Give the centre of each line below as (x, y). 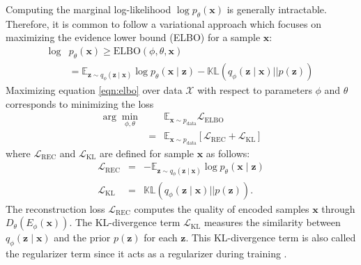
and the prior (82, 238)
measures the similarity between (272, 222)
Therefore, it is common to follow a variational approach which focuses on (164, 23)
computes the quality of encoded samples (222, 208)
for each (161, 238)
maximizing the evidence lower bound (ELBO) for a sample (133, 37)
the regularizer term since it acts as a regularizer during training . (146, 253)
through (338, 208)
